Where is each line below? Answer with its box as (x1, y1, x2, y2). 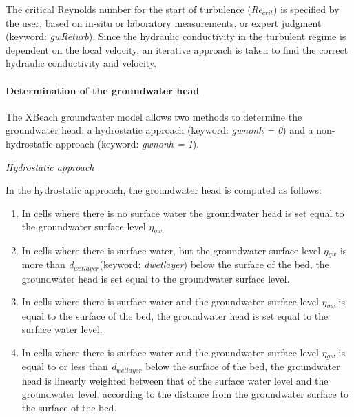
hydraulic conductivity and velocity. (6, 56, 157, 70)
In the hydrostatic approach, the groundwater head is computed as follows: (6, 183, 322, 197)
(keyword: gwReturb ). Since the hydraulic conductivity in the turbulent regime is (6, 29, 346, 43)
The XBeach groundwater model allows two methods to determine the (6, 109, 302, 123)
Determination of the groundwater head (6, 83, 200, 97)
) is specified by (273, 2, 340, 16)
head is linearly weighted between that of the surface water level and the (21, 373, 329, 387)
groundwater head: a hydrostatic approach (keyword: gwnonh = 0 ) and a (6, 123, 313, 137)
